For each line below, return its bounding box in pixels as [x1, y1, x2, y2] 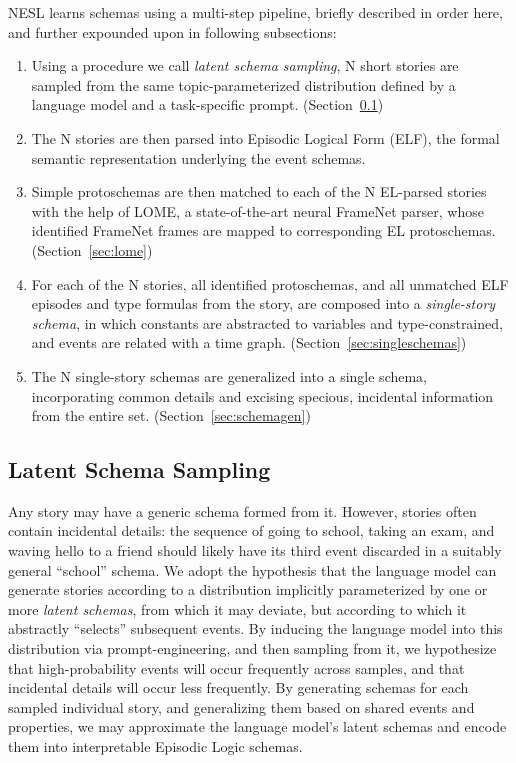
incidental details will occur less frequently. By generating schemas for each [8, 677, 469, 698]
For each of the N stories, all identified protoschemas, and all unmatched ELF [31, 273, 509, 294]
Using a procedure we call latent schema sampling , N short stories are [31, 55, 459, 76]
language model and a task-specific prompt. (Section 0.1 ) [31, 94, 384, 115]
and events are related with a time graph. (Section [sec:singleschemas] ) [31, 332, 467, 353]
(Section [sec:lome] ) [31, 239, 153, 260]
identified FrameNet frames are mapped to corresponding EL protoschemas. [31, 220, 496, 241]
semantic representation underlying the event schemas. [31, 147, 366, 168]
